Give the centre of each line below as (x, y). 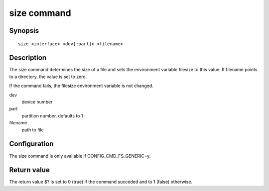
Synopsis (24, 31)
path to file (33, 130)
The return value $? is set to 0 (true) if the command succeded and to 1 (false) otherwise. (101, 182)
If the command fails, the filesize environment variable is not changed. (81, 86)
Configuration (31, 144)
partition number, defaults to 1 (52, 116)
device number (37, 102)
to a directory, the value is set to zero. (48, 77)
